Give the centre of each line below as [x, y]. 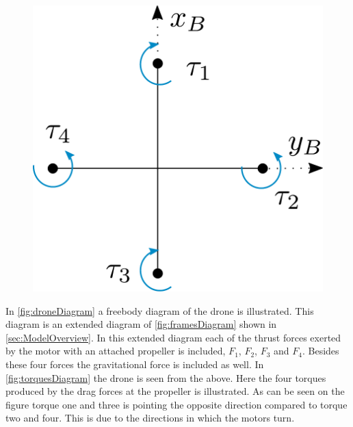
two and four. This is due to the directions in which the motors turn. [150, 418]
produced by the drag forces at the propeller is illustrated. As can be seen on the [175, 391]
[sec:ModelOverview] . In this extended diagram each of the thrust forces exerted [173, 337]
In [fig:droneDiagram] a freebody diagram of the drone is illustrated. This [160, 310]
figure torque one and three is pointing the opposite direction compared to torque [176, 404]
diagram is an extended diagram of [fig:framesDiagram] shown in [141, 324]
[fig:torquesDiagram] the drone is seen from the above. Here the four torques [166, 377]
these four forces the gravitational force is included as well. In [135, 364]
